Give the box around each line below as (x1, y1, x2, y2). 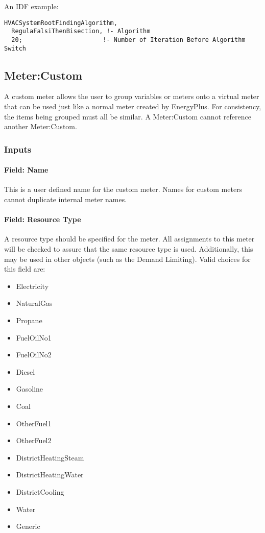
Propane (16, 314, 42, 325)
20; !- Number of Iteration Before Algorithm (11, 36, 246, 43)
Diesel (16, 366, 35, 377)
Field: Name (4, 164, 49, 175)
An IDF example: (4, 1, 59, 11)
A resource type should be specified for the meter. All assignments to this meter (4, 233, 255, 244)
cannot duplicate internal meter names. (4, 194, 127, 205)
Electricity (16, 280, 49, 291)
